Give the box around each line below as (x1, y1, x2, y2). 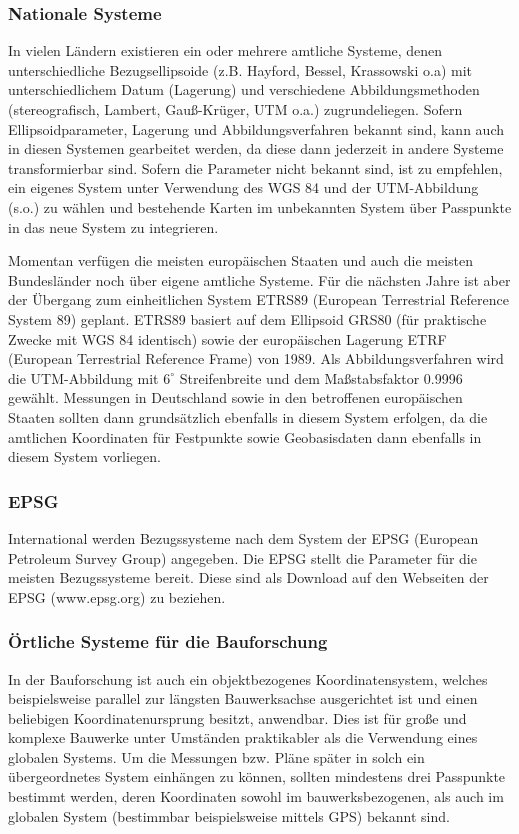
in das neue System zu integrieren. (8, 216, 219, 237)
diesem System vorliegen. (8, 446, 162, 467)
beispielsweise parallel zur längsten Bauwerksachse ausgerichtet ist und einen (8, 688, 478, 709)
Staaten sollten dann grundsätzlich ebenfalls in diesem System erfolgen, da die (8, 406, 488, 427)
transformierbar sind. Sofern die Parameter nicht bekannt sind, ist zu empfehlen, (8, 157, 503, 178)
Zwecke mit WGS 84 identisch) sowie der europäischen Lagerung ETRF (8, 328, 447, 349)
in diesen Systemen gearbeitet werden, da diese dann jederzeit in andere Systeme (8, 138, 504, 159)
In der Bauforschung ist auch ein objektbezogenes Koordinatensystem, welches (8, 668, 488, 689)
